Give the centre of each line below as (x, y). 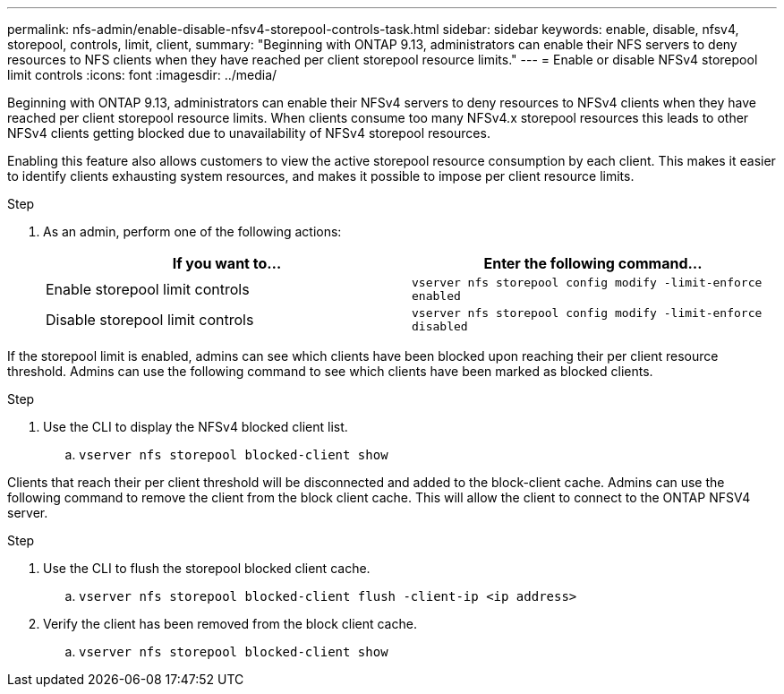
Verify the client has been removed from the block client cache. (230, 624)
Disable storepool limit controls (150, 320)
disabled (440, 326)
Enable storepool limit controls (148, 289)
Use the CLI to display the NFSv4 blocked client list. (196, 427)
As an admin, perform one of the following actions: (192, 231)
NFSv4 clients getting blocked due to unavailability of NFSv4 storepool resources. (249, 133)
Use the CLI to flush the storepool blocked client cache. (207, 568)
